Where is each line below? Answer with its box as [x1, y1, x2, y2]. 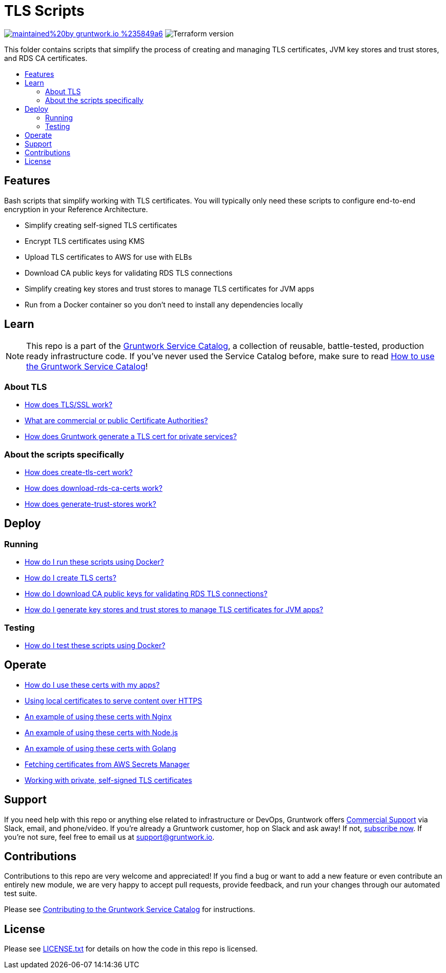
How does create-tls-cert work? [25, 467, 133, 477]
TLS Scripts [4, 2, 85, 19]
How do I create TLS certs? [25, 573, 116, 583]
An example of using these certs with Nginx [25, 712, 172, 721]
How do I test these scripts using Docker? [25, 640, 166, 650]
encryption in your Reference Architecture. [4, 204, 148, 214]
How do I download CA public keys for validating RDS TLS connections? [25, 589, 268, 598]
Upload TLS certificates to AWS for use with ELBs [25, 252, 192, 261]
